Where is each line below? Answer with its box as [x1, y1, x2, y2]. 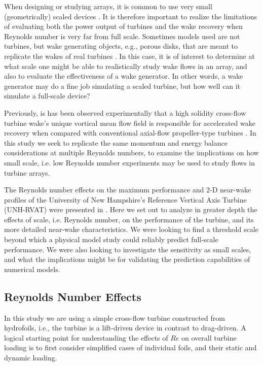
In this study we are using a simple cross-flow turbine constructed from [4, 312, 225, 323]
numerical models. [4, 263, 60, 274]
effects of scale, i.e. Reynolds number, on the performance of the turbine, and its [4, 214, 254, 224]
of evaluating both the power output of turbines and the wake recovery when [4, 21, 243, 31]
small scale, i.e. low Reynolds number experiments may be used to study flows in [4, 157, 255, 168]
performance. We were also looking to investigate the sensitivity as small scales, [4, 244, 251, 254]
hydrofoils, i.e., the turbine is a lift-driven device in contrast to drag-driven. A [4, 322, 246, 333]
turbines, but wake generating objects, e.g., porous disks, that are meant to [4, 41, 238, 51]
